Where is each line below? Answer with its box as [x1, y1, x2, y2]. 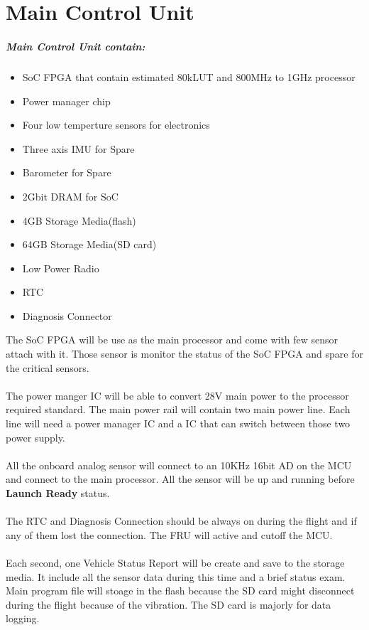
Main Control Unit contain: [6, 38, 145, 53]
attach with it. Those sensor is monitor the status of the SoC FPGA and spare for [6, 346, 363, 361]
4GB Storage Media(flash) [22, 213, 136, 228]
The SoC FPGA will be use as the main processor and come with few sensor [6, 332, 338, 347]
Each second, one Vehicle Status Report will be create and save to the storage [6, 555, 345, 570]
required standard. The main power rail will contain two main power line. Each [6, 402, 351, 417]
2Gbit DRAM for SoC [22, 188, 119, 203]
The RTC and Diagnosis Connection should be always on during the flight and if [6, 513, 357, 528]
